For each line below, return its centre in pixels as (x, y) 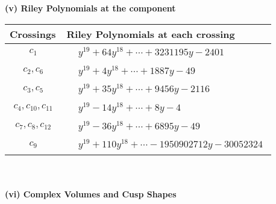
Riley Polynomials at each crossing (151, 34)
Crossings (33, 34)
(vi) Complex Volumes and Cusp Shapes (91, 193)
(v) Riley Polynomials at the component (90, 8)
